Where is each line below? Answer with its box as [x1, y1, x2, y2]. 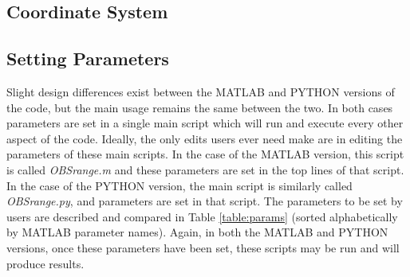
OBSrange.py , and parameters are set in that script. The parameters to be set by [6, 193, 403, 209]
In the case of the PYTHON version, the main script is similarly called [6, 177, 353, 193]
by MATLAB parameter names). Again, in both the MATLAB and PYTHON [6, 224, 388, 240]
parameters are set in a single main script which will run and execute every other [6, 115, 404, 131]
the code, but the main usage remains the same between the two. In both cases [6, 99, 393, 115]
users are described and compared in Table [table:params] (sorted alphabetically [6, 208, 398, 224]
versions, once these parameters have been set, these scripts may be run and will [6, 239, 400, 256]
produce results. [6, 255, 85, 271]
